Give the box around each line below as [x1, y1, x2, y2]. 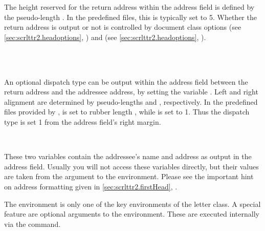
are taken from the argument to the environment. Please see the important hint [4, 171, 254, 182]
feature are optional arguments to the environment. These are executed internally [4, 208, 259, 219]
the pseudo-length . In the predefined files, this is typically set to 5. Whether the [4, 11, 257, 22]
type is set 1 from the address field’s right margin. [4, 116, 161, 127]
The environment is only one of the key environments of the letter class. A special [4, 198, 261, 209]
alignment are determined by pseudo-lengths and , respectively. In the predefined [4, 96, 258, 107]
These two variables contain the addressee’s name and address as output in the [4, 151, 252, 162]
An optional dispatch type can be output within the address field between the [4, 76, 248, 87]
